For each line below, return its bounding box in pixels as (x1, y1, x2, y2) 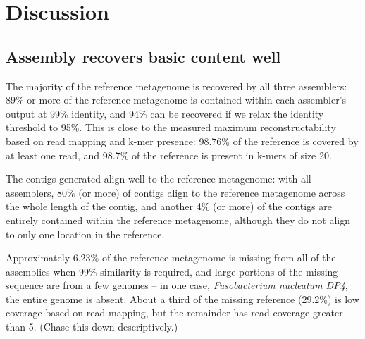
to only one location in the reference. (6, 226, 165, 241)
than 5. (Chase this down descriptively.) (6, 319, 178, 334)
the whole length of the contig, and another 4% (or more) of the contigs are (6, 199, 332, 214)
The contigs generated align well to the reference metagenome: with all (6, 171, 311, 186)
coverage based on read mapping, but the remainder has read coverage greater (6, 305, 343, 320)
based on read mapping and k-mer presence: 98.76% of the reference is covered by (6, 133, 359, 148)
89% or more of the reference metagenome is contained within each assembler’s (6, 92, 347, 107)
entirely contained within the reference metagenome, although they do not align (6, 212, 350, 227)
